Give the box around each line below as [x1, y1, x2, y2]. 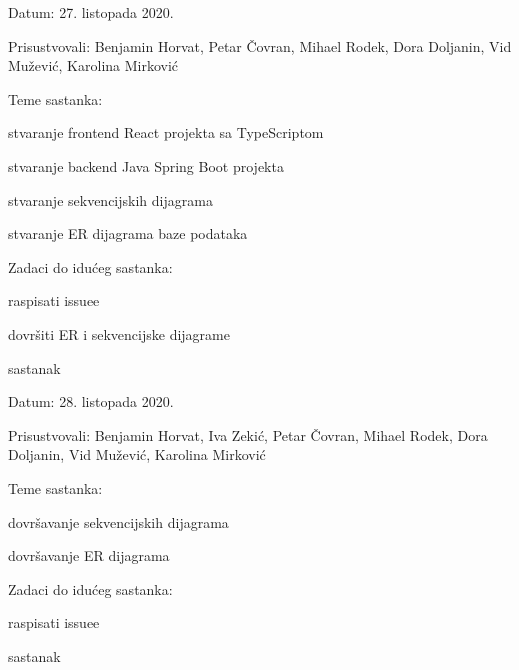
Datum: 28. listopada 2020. [8, 391, 174, 412]
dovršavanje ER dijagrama [8, 545, 170, 566]
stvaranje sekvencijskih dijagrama [8, 189, 213, 210]
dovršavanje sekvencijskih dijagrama [8, 511, 229, 532]
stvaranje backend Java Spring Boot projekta [8, 155, 284, 176]
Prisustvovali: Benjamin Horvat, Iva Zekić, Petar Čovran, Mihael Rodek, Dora [8, 424, 488, 445]
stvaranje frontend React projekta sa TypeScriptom [8, 122, 324, 143]
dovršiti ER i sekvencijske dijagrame [8, 323, 230, 344]
